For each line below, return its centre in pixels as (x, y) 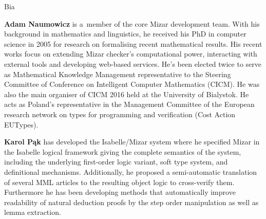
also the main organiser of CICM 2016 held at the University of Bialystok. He (127, 94)
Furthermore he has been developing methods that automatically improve (120, 192)
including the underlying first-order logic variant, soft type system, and (116, 162)
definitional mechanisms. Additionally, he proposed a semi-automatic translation (131, 171)
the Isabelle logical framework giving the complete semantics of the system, (123, 151)
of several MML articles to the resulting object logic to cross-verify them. (119, 182)
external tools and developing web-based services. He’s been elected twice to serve (133, 63)
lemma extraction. (33, 212)
